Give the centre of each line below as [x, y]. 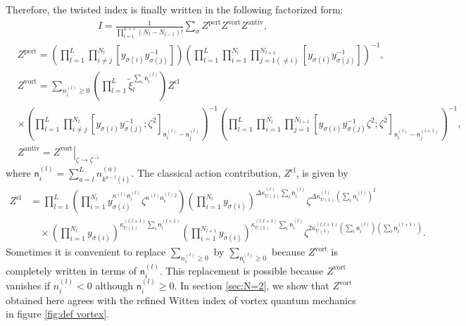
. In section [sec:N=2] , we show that [252, 286]
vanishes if [28, 286]
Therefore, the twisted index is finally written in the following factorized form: [175, 9]
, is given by [322, 173]
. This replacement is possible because [241, 270]
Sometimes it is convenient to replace [86, 252]
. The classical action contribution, [206, 173]
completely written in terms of [71, 270]
